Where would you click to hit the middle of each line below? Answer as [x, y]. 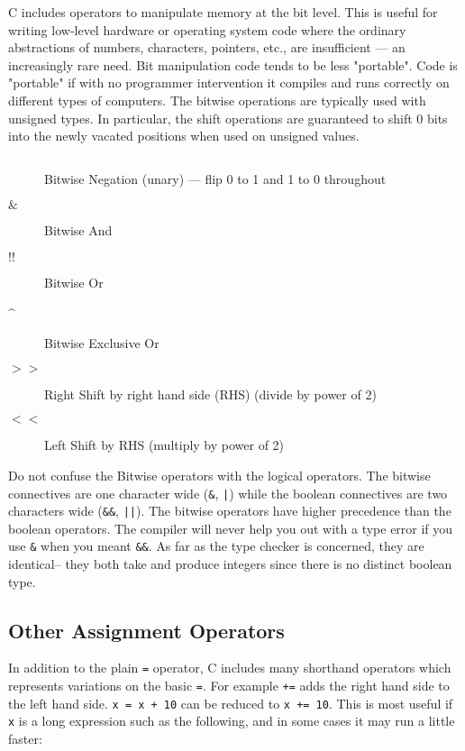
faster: [25, 739]
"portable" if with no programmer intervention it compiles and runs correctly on [229, 82]
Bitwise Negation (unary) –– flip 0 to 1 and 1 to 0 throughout [215, 178]
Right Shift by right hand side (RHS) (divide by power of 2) [210, 394]
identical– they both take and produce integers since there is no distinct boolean [230, 564]
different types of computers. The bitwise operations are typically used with [217, 100]
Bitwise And [78, 230]
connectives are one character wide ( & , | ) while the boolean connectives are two [228, 493]
